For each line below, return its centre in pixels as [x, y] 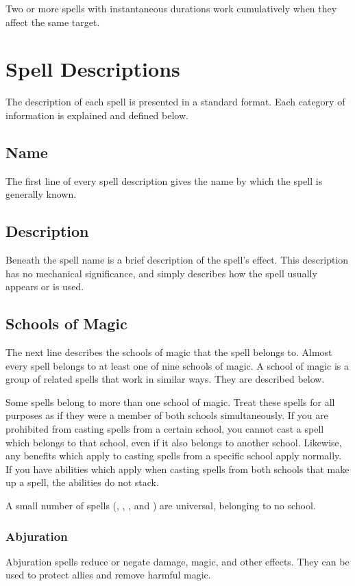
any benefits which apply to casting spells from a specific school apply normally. [174, 456]
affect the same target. [53, 22]
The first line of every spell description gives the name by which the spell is [164, 180]
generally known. [41, 194]
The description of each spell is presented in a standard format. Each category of [175, 102]
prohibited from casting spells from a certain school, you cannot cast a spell [165, 429]
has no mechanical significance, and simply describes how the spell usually [161, 273]
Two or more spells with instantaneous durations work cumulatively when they [171, 8]
